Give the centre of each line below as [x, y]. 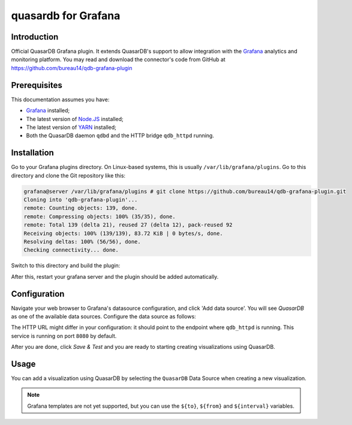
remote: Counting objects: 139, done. [81, 208]
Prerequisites [37, 85]
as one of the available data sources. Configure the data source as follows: [103, 317]
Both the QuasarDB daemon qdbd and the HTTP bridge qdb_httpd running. [120, 135]
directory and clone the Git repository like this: [68, 175]
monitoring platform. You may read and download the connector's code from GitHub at [118, 59]
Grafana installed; [48, 110]
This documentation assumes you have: [60, 100]
